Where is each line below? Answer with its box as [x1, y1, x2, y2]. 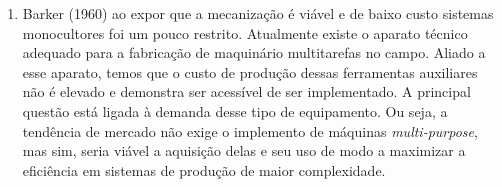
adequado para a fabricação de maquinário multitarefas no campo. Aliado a [22, 42, 486, 63]
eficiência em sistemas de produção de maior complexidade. [22, 159, 386, 180]
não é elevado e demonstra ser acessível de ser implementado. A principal [22, 81, 471, 102]
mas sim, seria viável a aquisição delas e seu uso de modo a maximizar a [22, 140, 466, 161]
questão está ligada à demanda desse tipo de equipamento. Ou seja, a [22, 100, 448, 121]
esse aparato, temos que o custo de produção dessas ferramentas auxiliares [22, 61, 478, 82]
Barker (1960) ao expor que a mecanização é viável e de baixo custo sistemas [22, 3, 494, 23]
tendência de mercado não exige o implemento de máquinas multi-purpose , [22, 120, 478, 141]
